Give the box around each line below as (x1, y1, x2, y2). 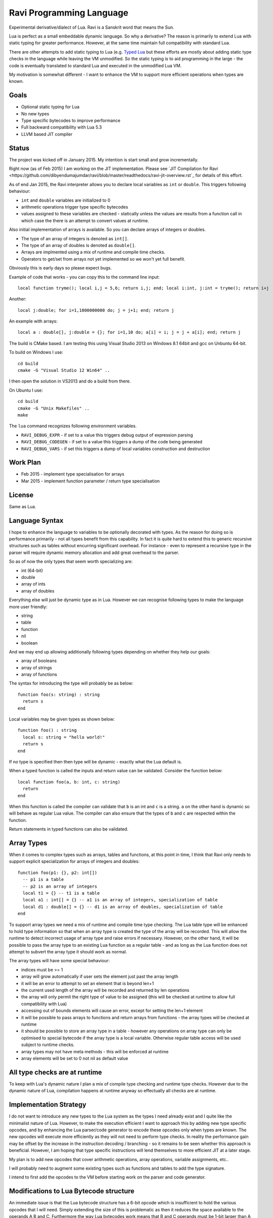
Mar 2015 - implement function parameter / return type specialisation (21, 478, 160, 484)
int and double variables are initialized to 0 (21, 197, 110, 203)
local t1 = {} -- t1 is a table (22, 890, 100, 896)
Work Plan (9, 458, 41, 467)
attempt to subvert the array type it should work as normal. (9, 949, 127, 955)
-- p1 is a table (22, 877, 64, 882)
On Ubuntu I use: (9, 387, 43, 393)
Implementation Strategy (9, 1101, 87, 1109)
